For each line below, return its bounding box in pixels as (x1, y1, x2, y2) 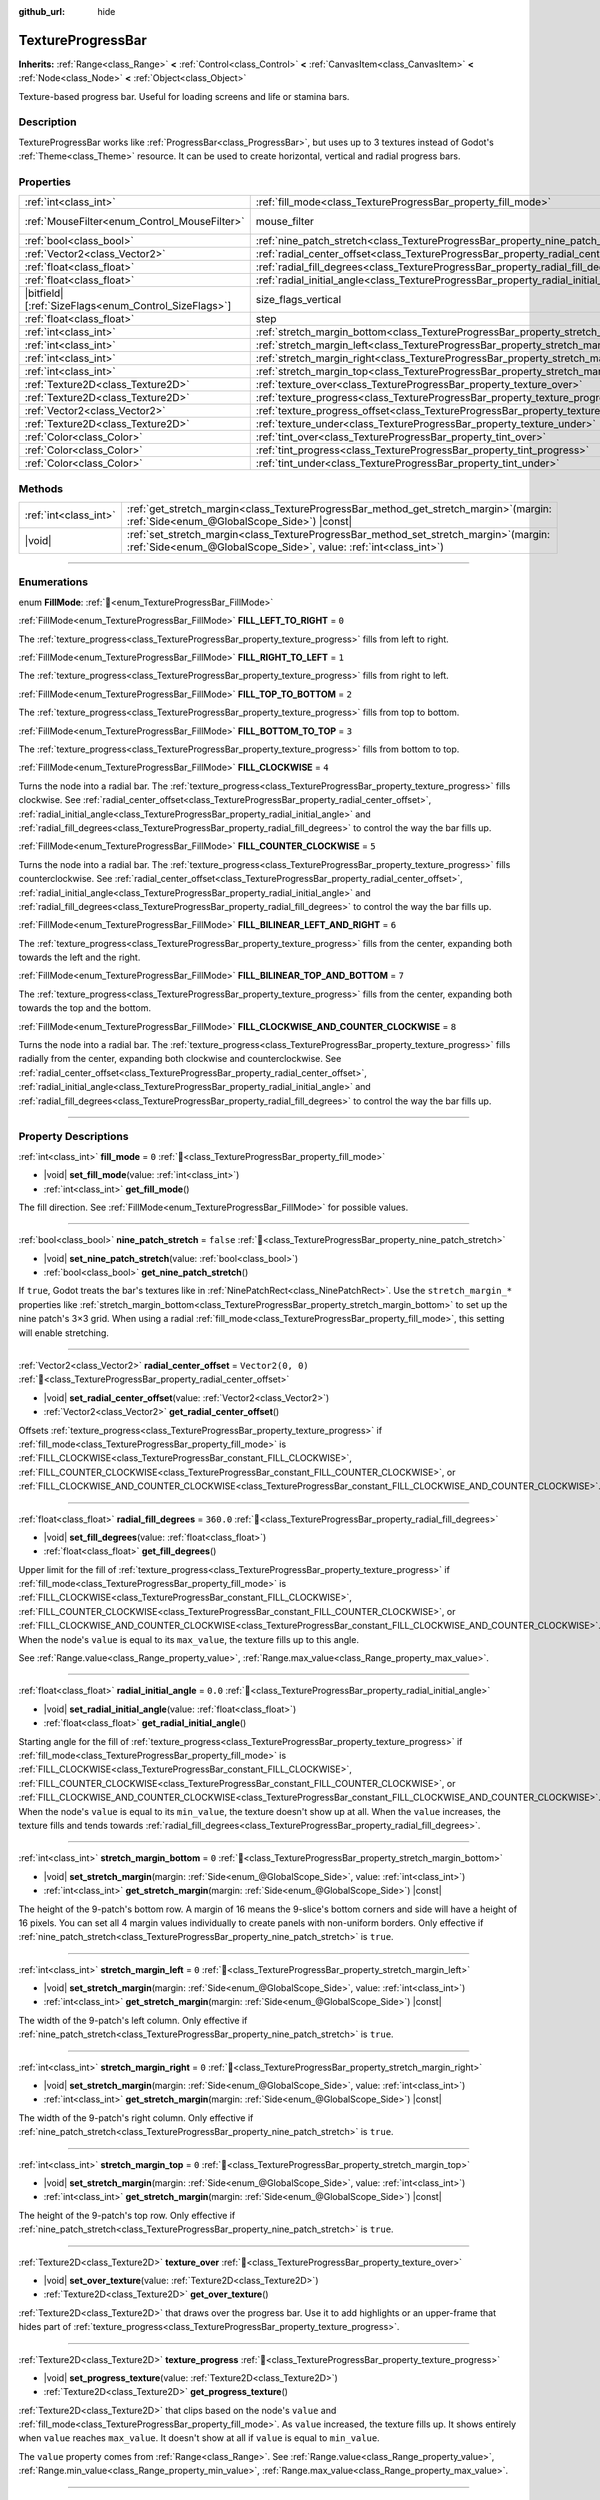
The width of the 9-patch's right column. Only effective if (18, 2111, 254, 2124)
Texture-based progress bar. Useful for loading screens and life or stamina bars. (18, 90, 350, 102)
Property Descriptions (18, 1130, 129, 1144)
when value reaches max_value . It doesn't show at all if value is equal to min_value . (18, 2432, 380, 2444)
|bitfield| (24, 286, 64, 300)
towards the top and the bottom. (18, 1002, 152, 1014)
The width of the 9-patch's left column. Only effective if (18, 2014, 248, 2026)
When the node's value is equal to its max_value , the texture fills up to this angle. (18, 1633, 360, 1645)
